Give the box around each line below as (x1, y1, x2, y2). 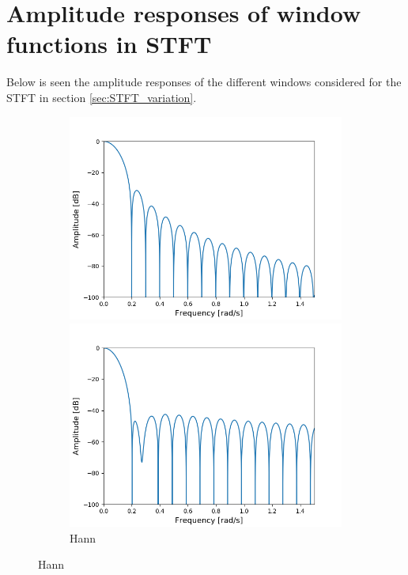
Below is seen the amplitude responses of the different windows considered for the (6, 74, 402, 90)
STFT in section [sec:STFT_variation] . (6, 89, 197, 105)
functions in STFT (6, 28, 212, 60)
